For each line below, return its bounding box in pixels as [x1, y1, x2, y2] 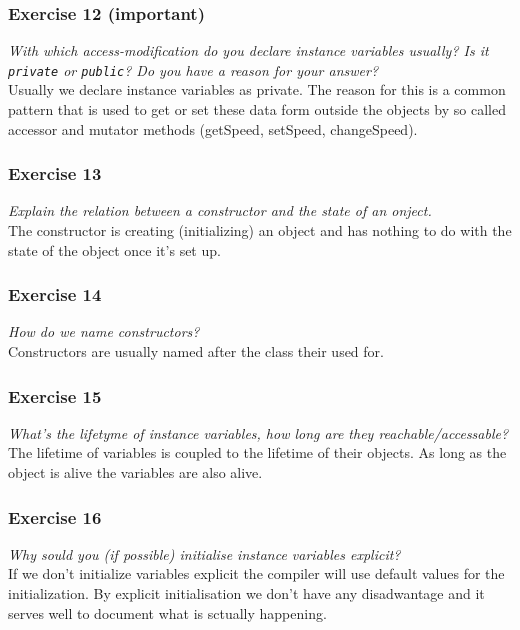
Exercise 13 [8, 161, 102, 186]
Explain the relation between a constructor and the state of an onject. [8, 200, 432, 221]
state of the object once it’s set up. [8, 239, 221, 260]
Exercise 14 [8, 282, 102, 307]
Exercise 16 [8, 504, 102, 529]
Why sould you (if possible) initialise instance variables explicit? [8, 543, 401, 564]
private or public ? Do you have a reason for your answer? [8, 59, 379, 80]
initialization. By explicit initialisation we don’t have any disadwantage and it [8, 583, 485, 604]
